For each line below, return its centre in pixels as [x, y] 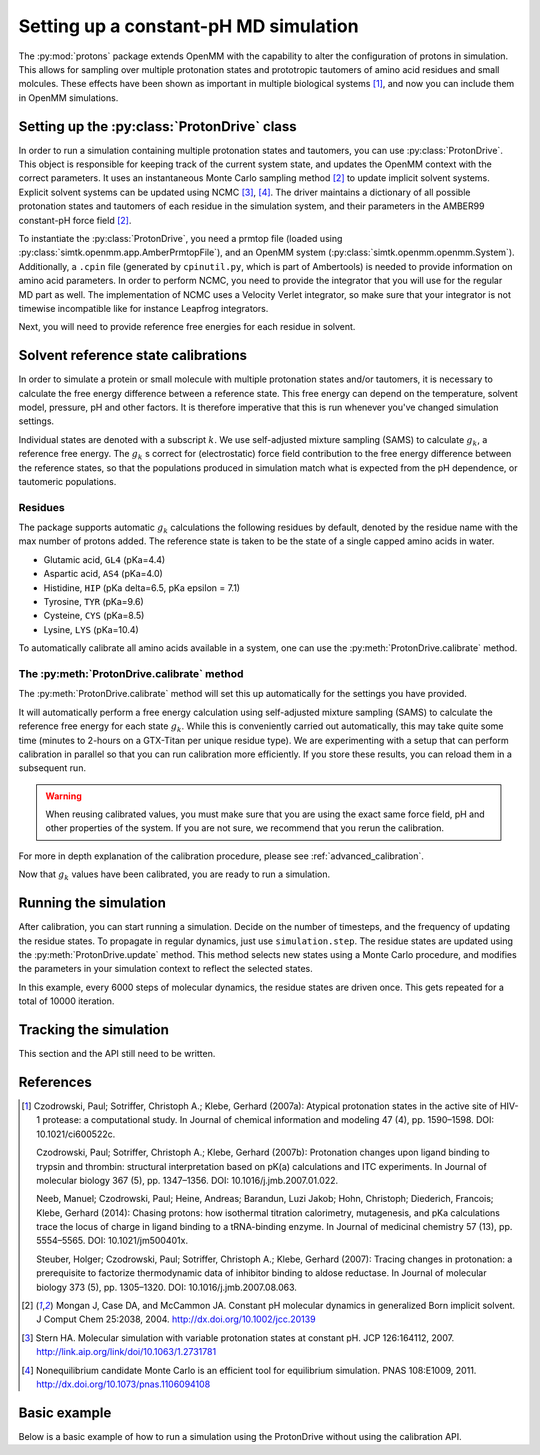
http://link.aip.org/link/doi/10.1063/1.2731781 [126, 1352]
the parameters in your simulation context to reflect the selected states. [166, 969]
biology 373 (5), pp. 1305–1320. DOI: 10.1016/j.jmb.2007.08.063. [166, 1287]
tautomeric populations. [67, 481]
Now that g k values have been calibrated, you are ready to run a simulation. [174, 875]
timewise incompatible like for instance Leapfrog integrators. [143, 308]
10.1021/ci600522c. [76, 1134]
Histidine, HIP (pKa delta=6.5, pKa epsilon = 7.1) [141, 587]
